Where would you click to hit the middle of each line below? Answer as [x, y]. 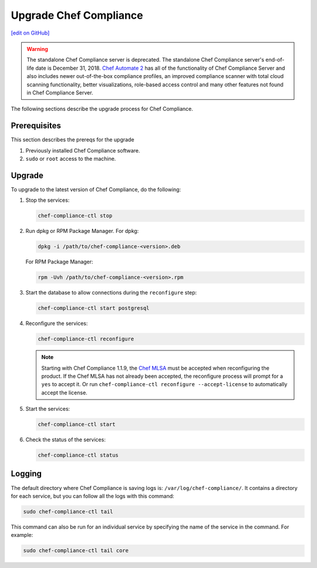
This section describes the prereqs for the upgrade [72, 140]
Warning [37, 49]
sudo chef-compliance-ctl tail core [76, 551]
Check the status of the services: [65, 439]
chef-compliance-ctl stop [75, 216]
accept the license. [64, 393]
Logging [26, 474]
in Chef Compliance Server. [60, 92]
